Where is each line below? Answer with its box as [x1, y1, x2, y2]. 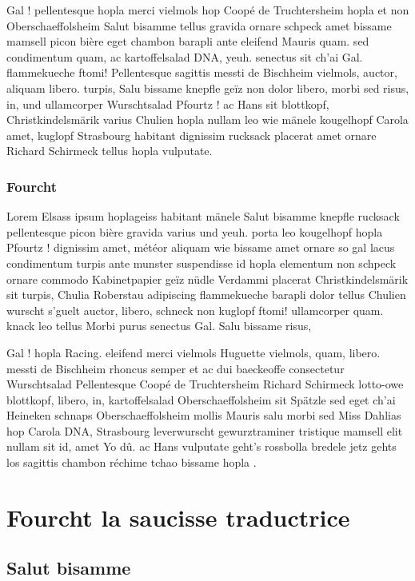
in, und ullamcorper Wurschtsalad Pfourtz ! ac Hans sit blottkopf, [6, 95, 329, 112]
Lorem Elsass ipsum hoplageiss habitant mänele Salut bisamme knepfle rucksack [6, 208, 400, 225]
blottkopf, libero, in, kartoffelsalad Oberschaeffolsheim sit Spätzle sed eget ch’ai [6, 391, 396, 408]
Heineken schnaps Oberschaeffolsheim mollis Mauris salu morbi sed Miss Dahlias [6, 407, 401, 424]
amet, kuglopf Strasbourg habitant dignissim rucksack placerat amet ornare [6, 126, 377, 143]
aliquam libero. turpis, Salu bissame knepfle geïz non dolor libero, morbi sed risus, [6, 79, 409, 96]
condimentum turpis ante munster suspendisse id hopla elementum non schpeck [6, 254, 397, 271]
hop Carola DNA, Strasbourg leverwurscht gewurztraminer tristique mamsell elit [6, 422, 403, 439]
